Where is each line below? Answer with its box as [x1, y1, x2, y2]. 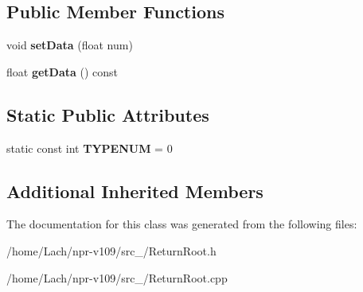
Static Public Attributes [6, 102, 209, 127]
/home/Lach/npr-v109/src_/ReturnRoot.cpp [6, 269, 228, 286]
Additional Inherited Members [6, 178, 263, 203]
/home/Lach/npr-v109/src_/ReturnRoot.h [6, 242, 217, 259]
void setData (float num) [6, 37, 133, 53]
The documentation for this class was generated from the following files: [6, 216, 357, 232]
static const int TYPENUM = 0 [6, 139, 173, 156]
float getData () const [6, 63, 119, 80]
